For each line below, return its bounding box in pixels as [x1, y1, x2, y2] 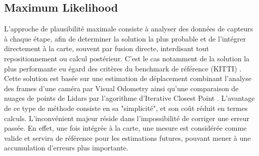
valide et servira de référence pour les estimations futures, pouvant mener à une [4, 132, 251, 143]
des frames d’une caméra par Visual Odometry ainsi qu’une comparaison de [4, 83, 239, 93]
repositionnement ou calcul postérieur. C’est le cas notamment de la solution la [4, 53, 250, 63]
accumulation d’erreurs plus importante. [4, 142, 128, 153]
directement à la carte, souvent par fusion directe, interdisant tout [4, 43, 209, 54]
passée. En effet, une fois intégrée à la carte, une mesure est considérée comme [4, 123, 247, 133]
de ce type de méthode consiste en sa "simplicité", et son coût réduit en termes [4, 102, 248, 113]
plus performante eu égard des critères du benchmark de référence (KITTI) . [4, 63, 242, 73]
